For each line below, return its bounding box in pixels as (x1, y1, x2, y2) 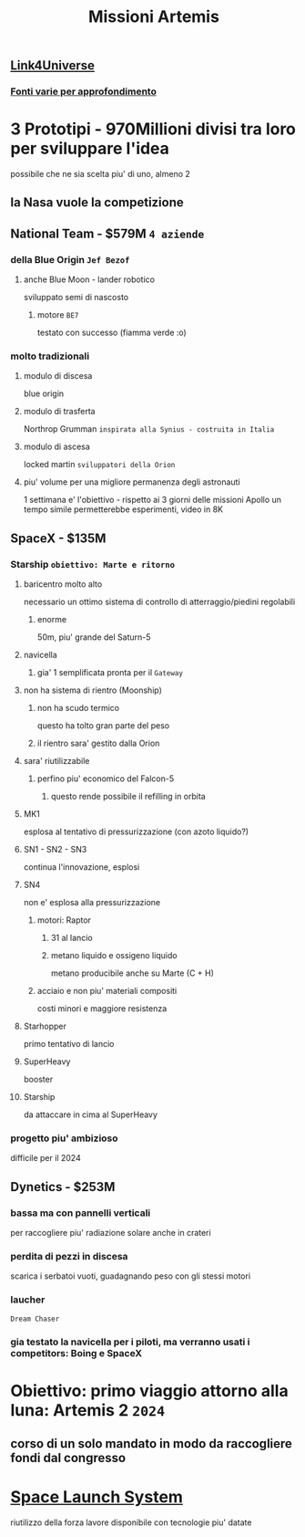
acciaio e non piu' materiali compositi (36, 986, 178, 997)
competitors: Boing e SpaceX (10, 1346, 143, 1359)
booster (23, 1074, 54, 1085)
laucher (10, 1293, 46, 1306)
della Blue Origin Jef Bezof (10, 253, 130, 266)
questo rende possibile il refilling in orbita (50, 791, 206, 802)
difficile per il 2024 (10, 1153, 81, 1164)
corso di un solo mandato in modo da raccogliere (10, 1436, 292, 1452)
